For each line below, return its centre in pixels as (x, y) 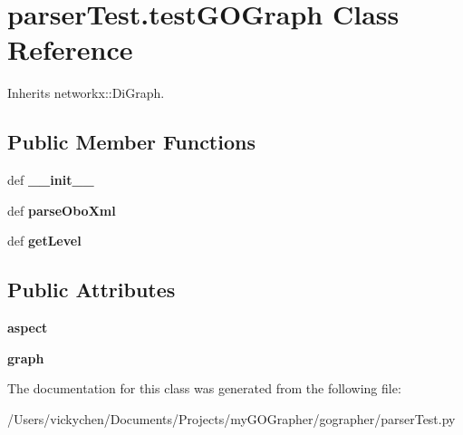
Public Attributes (92, 290)
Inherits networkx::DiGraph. (86, 93)
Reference (70, 49)
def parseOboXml (62, 210)
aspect (28, 328)
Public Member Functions (131, 142)
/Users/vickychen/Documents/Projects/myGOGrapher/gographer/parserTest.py (231, 418)
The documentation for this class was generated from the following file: (204, 388)
